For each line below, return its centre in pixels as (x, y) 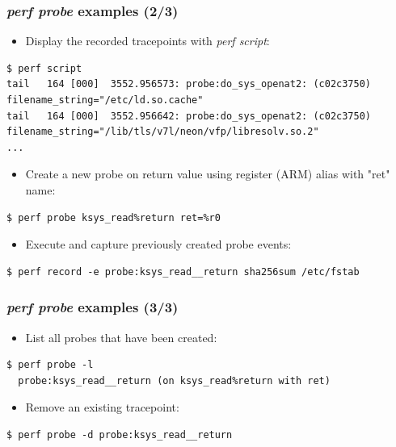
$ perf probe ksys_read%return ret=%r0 (114, 217)
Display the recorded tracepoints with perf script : (147, 41)
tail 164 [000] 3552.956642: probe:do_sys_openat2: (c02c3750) (189, 116)
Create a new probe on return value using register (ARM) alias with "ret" (208, 174)
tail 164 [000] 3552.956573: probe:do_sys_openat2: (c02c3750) (189, 84)
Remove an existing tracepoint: (102, 407)
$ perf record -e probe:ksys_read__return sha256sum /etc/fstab (183, 272)
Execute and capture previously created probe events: (158, 244)
